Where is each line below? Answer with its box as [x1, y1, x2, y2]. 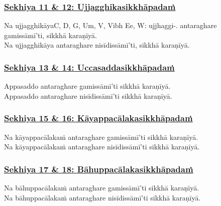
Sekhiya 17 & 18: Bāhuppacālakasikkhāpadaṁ [4, 162, 193, 175]
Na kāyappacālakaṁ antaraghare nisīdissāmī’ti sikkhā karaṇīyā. [4, 141, 200, 152]
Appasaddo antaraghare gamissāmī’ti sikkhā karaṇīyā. [4, 81, 171, 91]
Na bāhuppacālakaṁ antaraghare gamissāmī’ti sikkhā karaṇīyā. [4, 182, 199, 193]
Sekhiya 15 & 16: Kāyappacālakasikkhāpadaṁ [4, 112, 193, 124]
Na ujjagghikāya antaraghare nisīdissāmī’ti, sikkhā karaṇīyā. [4, 40, 190, 50]
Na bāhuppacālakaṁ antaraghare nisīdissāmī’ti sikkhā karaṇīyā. [4, 192, 201, 202]
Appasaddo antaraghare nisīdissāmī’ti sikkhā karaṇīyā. [4, 90, 172, 101]
